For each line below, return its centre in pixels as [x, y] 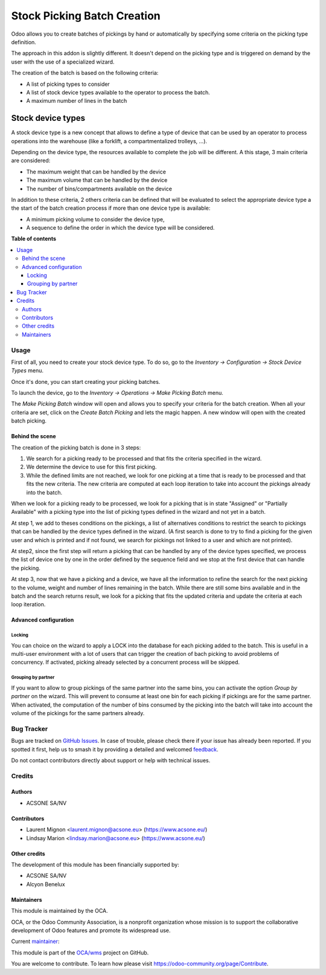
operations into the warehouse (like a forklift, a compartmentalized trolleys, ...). [109, 141]
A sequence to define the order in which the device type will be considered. [120, 228]
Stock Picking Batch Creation [86, 16]
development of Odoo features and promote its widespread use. [91, 930]
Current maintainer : [35, 941]
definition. [24, 42]
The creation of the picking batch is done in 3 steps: [76, 447]
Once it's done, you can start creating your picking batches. [86, 381]
